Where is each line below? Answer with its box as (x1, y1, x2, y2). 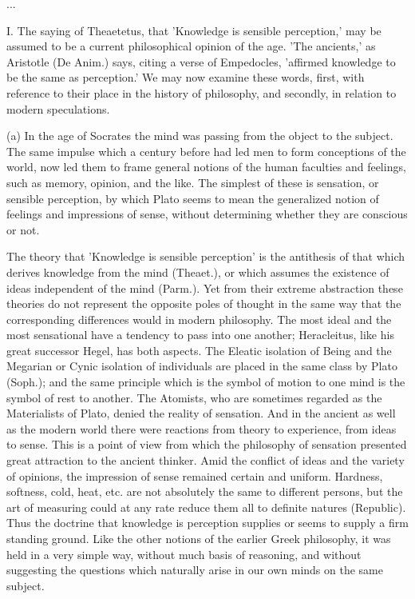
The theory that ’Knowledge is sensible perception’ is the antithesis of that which (6, 248, 405, 265)
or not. (6, 221, 40, 238)
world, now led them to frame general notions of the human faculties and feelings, (6, 158, 406, 175)
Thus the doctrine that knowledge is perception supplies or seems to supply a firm (6, 514, 409, 531)
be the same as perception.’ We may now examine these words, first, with (6, 69, 365, 86)
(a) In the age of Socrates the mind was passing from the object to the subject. (6, 127, 393, 144)
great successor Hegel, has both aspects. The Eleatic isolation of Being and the (6, 341, 392, 358)
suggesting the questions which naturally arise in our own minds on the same (6, 561, 383, 578)
